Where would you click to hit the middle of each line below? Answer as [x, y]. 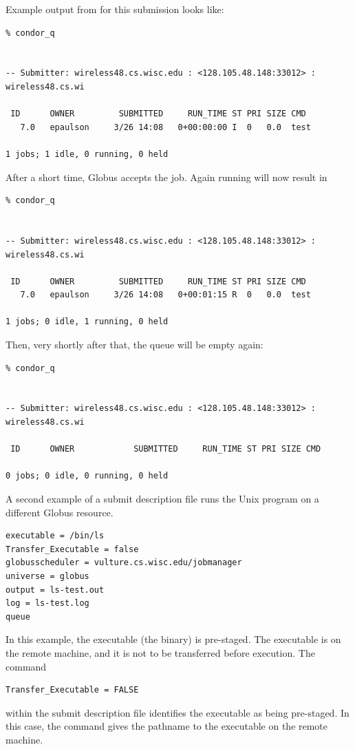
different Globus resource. [60, 512]
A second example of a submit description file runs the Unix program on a [162, 498]
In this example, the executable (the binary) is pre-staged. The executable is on [173, 639]
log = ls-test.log [47, 603]
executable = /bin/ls [55, 536]
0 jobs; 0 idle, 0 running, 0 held [87, 476]
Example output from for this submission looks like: [115, 9]
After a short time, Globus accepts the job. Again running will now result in [166, 177]
